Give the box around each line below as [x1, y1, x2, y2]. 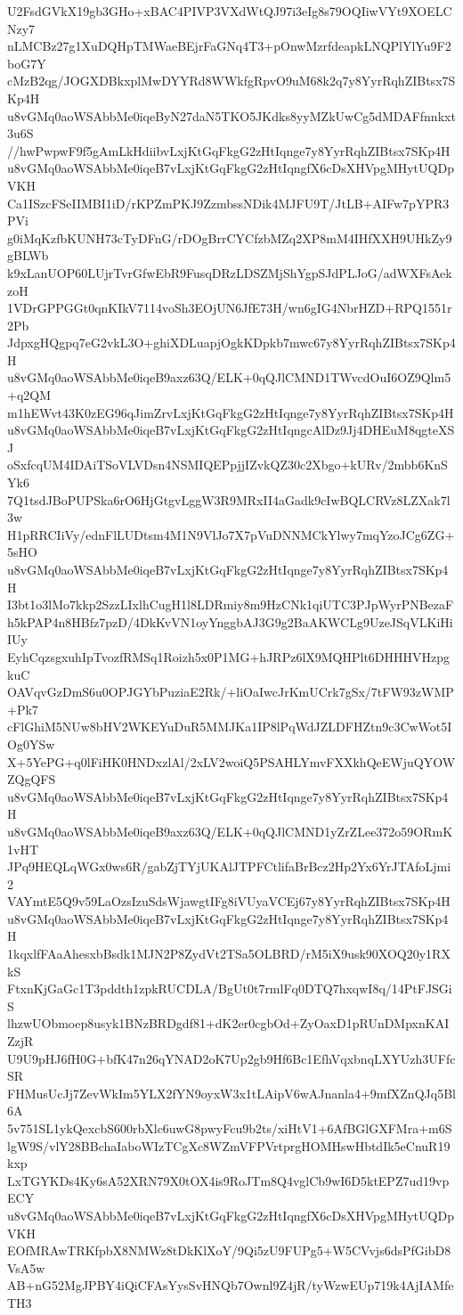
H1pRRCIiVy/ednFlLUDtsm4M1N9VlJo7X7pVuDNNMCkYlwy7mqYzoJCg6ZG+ [7, 525, 455, 543]
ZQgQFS [7, 770, 56, 788]
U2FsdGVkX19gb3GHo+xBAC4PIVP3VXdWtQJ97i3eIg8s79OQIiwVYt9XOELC [7, 2, 452, 20]
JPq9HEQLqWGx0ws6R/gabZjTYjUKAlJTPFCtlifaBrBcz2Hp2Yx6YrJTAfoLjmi [7, 857, 451, 876]
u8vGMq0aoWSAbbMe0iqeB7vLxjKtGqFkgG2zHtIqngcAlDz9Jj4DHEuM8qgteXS [7, 421, 455, 439]
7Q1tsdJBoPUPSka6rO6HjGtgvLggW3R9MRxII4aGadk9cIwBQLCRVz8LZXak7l [7, 490, 451, 509]
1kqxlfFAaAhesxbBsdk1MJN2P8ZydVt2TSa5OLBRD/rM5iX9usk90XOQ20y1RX [7, 944, 451, 963]
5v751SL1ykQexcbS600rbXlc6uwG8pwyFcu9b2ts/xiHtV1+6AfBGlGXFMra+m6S [7, 1119, 452, 1137]
